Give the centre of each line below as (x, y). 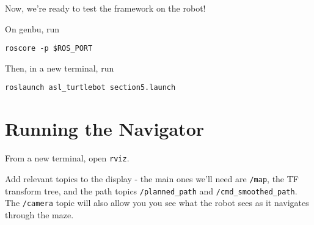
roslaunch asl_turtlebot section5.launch (90, 88)
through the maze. (39, 214)
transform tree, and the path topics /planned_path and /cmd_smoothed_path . (151, 190)
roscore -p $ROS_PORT (49, 49)
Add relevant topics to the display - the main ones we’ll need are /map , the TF (152, 178)
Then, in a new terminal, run (60, 68)
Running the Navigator (105, 129)
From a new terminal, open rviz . (67, 158)
